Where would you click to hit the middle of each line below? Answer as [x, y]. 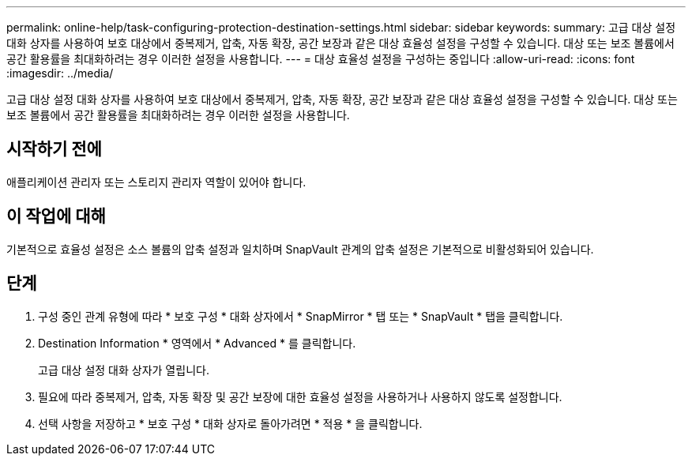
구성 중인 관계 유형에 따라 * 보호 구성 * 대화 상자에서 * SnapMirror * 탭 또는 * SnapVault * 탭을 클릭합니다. [301, 316]
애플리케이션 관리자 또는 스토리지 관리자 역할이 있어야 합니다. [156, 182]
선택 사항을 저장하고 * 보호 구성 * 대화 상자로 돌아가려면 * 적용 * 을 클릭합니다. [230, 423]
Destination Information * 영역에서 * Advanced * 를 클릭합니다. [197, 343]
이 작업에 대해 [56, 216]
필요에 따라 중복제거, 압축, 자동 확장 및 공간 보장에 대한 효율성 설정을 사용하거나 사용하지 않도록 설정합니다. [300, 396]
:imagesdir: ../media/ [60, 73]
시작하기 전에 [54, 149]
